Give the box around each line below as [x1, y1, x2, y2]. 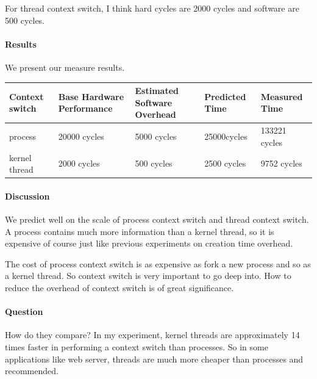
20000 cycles [58, 129, 104, 142]
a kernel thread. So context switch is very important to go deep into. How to [5, 269, 291, 282]
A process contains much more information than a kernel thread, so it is [5, 225, 274, 237]
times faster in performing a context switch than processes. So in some [5, 340, 268, 353]
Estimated [135, 84, 179, 97]
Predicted [204, 90, 246, 103]
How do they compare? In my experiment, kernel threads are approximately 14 [5, 328, 300, 341]
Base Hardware [58, 90, 124, 103]
